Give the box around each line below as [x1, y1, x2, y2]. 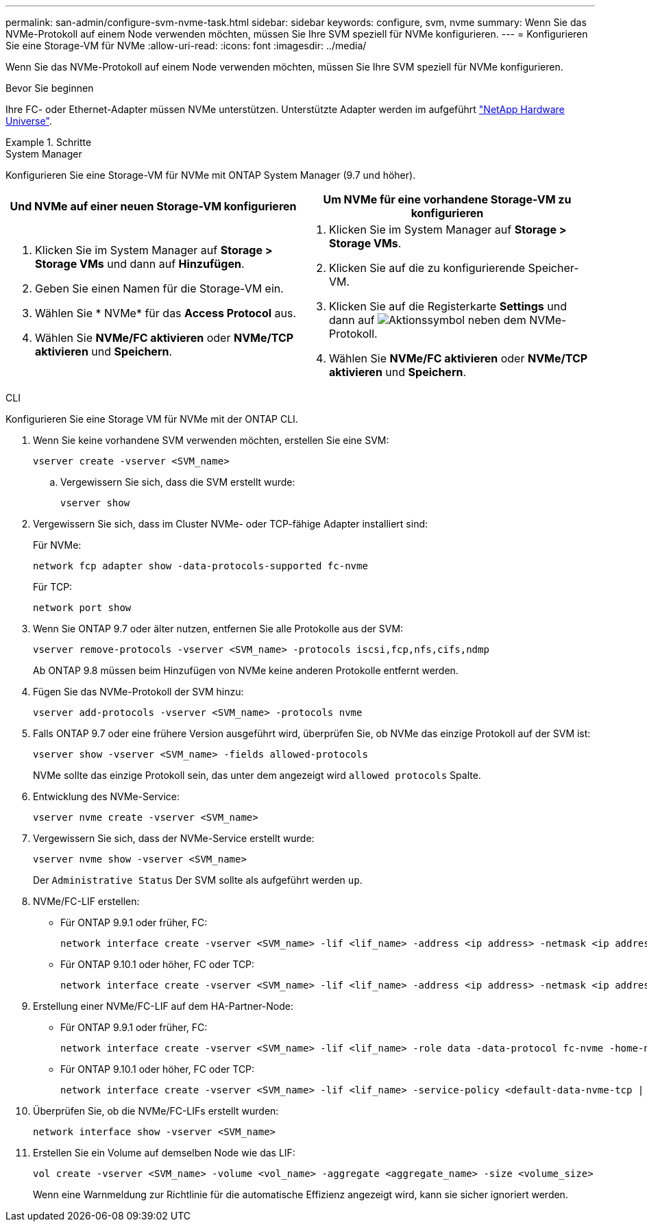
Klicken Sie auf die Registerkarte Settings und [329, 299, 567, 313]
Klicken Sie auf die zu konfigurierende [329, 261, 526, 275]
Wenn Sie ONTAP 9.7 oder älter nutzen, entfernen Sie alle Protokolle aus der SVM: [33, 623, 404, 634]
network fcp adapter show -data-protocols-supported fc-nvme [33, 560, 368, 571]
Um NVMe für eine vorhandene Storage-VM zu [323, 193, 572, 206]
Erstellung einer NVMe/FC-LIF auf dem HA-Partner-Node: [33, 1000, 293, 1012]
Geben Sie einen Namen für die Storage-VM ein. [35, 282, 284, 295]
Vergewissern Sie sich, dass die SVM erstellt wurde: [60, 476, 295, 488]
